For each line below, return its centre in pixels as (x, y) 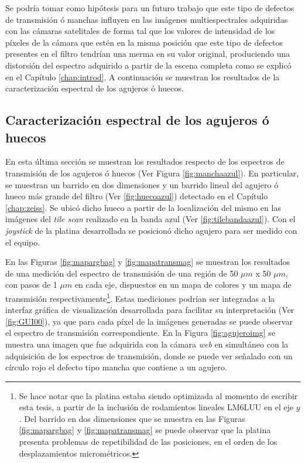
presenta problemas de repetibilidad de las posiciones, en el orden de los (148, 442)
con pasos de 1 (31, 285)
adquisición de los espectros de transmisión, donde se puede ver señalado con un (149, 355)
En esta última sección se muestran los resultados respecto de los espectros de (145, 161)
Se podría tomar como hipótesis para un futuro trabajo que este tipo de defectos (150, 8)
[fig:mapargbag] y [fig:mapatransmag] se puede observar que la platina (145, 430)
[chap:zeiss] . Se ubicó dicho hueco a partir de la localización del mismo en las (143, 207)
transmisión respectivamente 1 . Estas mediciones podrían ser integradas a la (140, 297)
